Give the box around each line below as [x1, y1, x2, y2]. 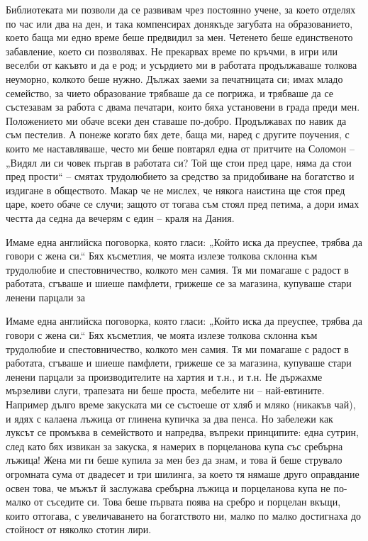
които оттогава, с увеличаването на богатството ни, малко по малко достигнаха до [6, 508, 362, 523]
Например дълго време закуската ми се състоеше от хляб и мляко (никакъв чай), [6, 397, 356, 412]
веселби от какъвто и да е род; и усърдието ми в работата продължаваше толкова [6, 57, 357, 72]
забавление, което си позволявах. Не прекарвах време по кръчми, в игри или [6, 43, 338, 58]
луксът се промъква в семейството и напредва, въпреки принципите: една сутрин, [6, 425, 359, 440]
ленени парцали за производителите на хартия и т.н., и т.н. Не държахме [6, 369, 323, 384]
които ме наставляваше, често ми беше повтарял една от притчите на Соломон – [6, 140, 355, 155]
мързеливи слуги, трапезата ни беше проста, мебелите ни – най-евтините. [6, 383, 325, 398]
